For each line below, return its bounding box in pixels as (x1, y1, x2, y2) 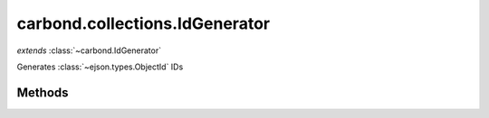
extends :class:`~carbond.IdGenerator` (16, 45, 162, 56)
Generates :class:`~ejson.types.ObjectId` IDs (16, 61, 184, 72)
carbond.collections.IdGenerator (16, 14, 271, 33)
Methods (16, 85, 69, 100)
